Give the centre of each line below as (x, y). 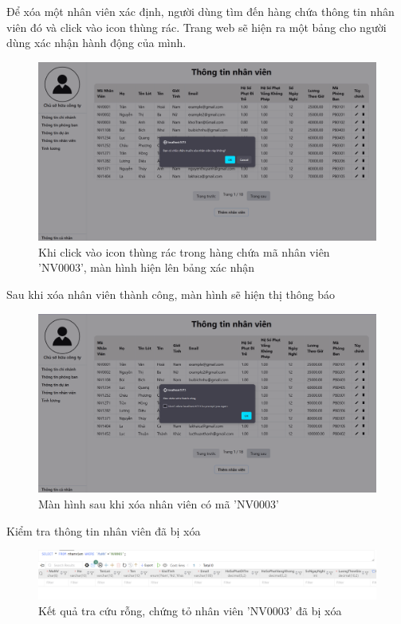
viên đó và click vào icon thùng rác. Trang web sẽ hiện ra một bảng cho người (197, 27)
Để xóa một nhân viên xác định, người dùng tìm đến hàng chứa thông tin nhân (200, 11)
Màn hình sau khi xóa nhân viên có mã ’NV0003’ (159, 504)
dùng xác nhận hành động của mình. (96, 43)
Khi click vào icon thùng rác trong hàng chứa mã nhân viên (184, 251)
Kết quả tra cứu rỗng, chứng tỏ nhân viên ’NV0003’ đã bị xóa (190, 610)
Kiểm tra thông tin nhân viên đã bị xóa (104, 530)
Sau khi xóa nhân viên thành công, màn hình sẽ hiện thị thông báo (171, 294)
